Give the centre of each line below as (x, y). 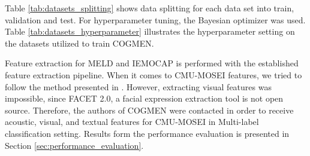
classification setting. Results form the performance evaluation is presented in (147, 133)
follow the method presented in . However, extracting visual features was (138, 86)
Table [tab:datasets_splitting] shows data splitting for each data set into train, (150, 8)
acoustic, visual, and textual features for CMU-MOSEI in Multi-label (132, 122)
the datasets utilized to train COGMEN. (79, 43)
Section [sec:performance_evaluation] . (74, 145)
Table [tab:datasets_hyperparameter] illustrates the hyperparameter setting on (150, 31)
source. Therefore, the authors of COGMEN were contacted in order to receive (149, 110)
